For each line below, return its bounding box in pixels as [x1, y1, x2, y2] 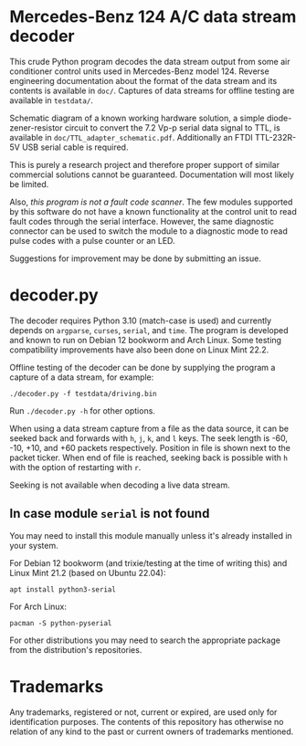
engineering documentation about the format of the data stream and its [9, 75, 278, 86]
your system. [9, 540, 59, 551]
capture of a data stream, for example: [9, 372, 154, 383]
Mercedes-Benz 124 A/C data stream [9, 6, 297, 27]
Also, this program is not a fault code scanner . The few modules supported [9, 196, 293, 207]
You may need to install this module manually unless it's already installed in [9, 530, 292, 541]
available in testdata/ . [9, 94, 94, 106]
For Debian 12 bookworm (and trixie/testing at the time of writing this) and [9, 557, 288, 568]
